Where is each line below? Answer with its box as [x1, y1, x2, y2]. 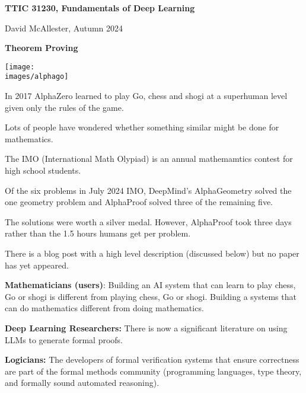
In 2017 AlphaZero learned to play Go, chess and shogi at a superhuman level [5, 90, 288, 102]
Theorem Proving [5, 41, 78, 54]
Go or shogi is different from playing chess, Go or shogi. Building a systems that [5, 290, 297, 302]
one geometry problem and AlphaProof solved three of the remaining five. [5, 196, 273, 208]
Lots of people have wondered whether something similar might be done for [5, 121, 279, 133]
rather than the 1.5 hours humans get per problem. [5, 227, 191, 239]
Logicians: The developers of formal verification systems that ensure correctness [5, 353, 299, 366]
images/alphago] [5, 72, 69, 81]
